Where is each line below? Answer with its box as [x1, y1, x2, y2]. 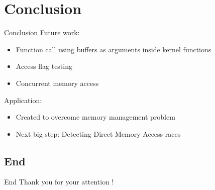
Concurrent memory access [16, 77, 99, 88]
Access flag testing [16, 61, 72, 71]
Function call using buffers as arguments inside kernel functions [16, 44, 211, 54]
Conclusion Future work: [4, 27, 80, 38]
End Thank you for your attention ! [4, 176, 114, 187]
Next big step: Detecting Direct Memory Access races [16, 128, 181, 139]
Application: [4, 94, 42, 105]
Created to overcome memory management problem [16, 112, 175, 122]
